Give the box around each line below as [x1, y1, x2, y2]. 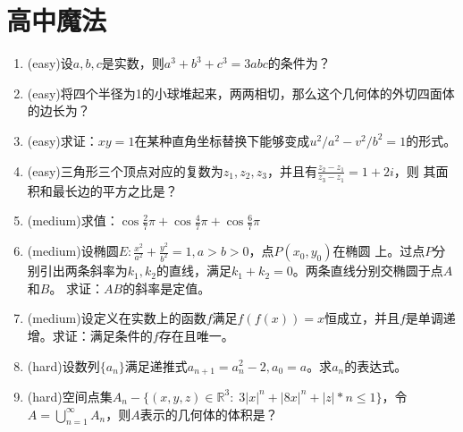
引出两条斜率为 [39, 261, 128, 280]
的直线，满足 [156, 261, 231, 280]
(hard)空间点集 [27, 386, 113, 405]
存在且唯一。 [158, 326, 234, 344]
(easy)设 [27, 54, 73, 72]
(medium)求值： [27, 211, 119, 230]
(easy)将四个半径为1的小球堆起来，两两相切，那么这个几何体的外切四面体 [27, 83, 455, 102]
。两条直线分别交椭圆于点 [292, 261, 443, 280]
